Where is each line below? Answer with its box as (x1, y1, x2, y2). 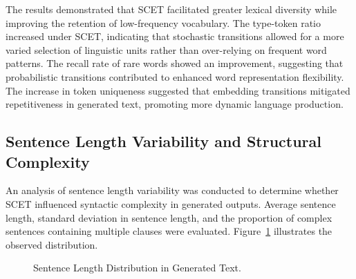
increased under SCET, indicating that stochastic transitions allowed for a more (6, 29, 344, 44)
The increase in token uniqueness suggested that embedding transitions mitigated (6, 83, 350, 97)
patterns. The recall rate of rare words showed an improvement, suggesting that (6, 56, 344, 70)
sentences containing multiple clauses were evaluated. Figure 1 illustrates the (6, 224, 332, 238)
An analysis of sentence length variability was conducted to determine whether (6, 183, 339, 198)
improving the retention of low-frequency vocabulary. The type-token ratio (6, 15, 321, 30)
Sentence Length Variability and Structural (6, 131, 322, 152)
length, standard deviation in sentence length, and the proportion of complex (6, 210, 332, 224)
